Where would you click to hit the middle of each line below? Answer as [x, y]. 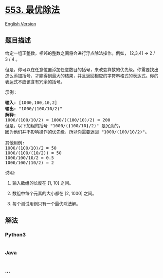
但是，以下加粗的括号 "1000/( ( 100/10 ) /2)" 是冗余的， [64, 126]
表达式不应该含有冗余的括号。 [35, 81]
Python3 [15, 235]
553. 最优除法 [32, 10]
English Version [21, 24]
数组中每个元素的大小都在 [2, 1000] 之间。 [54, 193]
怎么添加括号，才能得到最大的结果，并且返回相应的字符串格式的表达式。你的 [82, 76]
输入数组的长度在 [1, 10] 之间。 [43, 183]
